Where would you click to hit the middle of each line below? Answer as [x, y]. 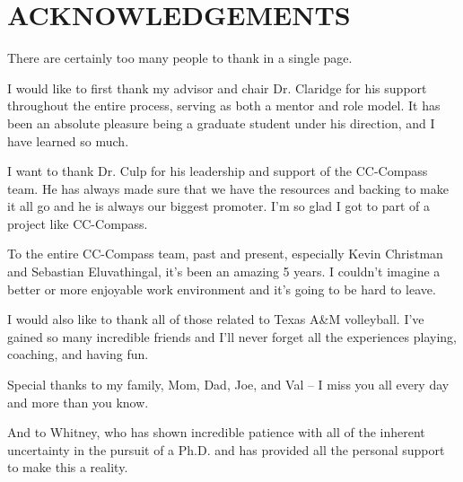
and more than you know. [78, 402]
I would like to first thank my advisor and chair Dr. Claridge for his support [217, 88]
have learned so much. [68, 140]
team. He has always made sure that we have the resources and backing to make [228, 188]
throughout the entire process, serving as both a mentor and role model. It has [224, 105]
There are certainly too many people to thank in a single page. [180, 58]
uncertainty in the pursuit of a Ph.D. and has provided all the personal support [226, 449]
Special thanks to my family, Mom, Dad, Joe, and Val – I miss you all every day [228, 385]
